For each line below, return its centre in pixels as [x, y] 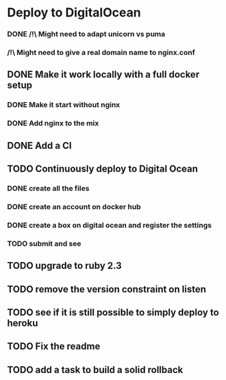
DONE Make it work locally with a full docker [103, 74]
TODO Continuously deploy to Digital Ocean [103, 169]
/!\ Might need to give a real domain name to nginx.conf [101, 53]
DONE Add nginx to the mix [53, 123]
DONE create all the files [48, 188]
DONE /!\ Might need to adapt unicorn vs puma [86, 34]
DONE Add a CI [39, 145]
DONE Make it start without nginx [64, 105]
